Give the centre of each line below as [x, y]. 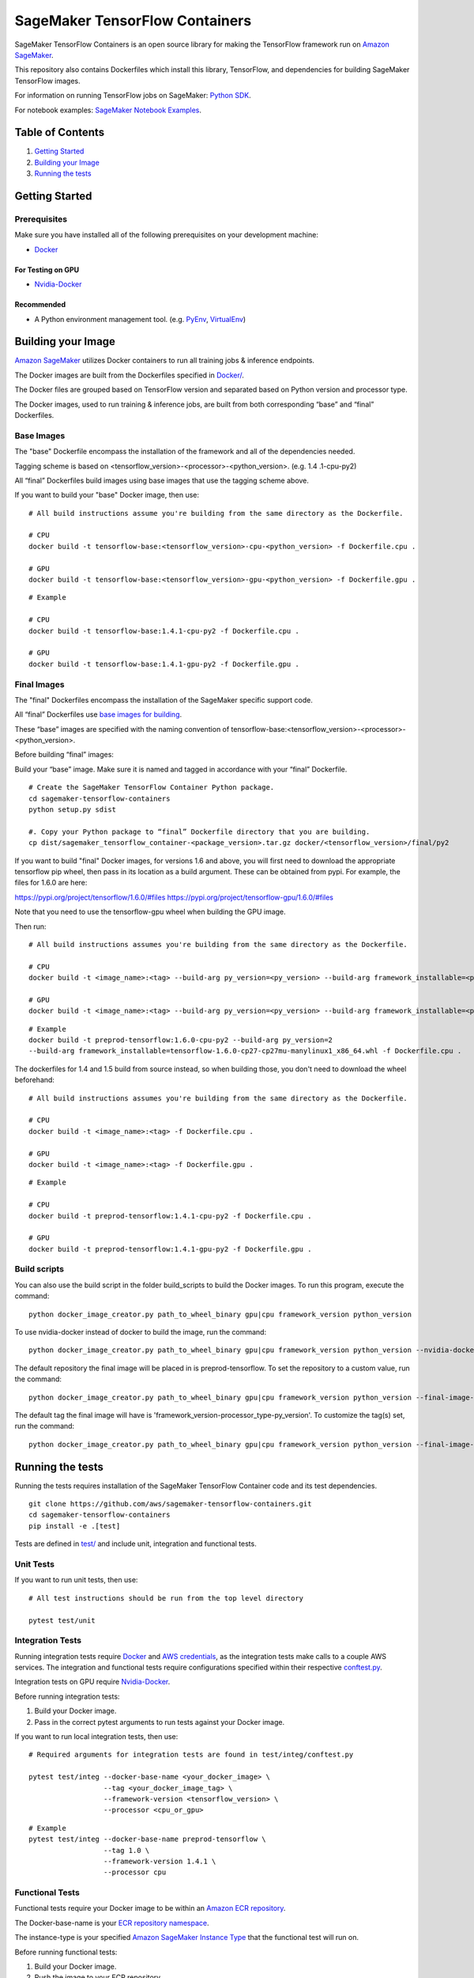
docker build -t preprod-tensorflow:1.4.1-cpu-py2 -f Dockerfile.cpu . [170, 1216]
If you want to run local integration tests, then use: [96, 1737]
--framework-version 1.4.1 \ [160, 1861]
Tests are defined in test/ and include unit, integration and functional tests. [135, 1544]
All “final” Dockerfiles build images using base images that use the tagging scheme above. [162, 480]
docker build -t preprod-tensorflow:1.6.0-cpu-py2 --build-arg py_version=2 [181, 1040]
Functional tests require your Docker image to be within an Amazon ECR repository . [150, 1908]
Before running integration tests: [67, 1696]
